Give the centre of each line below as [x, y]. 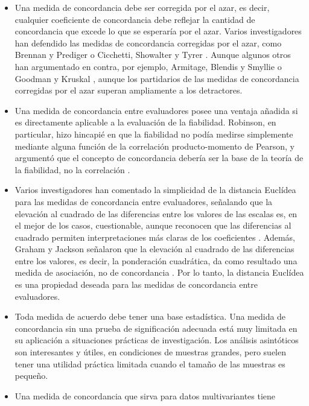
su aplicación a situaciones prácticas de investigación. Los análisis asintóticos [157, 340]
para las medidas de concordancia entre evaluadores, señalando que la [144, 201]
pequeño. [31, 376]
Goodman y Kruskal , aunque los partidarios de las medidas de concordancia [157, 78]
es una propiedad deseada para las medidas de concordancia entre [136, 284]
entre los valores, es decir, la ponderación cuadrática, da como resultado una [156, 260]
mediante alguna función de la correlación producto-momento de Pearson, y [155, 146]
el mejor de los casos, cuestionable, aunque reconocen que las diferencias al [153, 225]
